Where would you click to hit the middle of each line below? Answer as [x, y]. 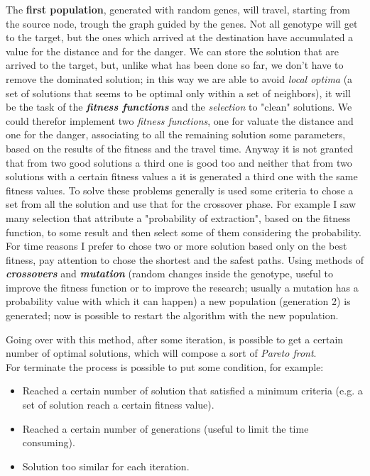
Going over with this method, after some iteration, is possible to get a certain [175, 339]
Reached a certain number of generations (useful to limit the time [165, 428]
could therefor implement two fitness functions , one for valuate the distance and [180, 120]
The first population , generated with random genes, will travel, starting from [178, 9]
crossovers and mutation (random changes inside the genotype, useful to [169, 273]
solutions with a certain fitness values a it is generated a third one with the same [182, 176]
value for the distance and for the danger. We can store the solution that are [173, 51]
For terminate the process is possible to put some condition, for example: [165, 366]
